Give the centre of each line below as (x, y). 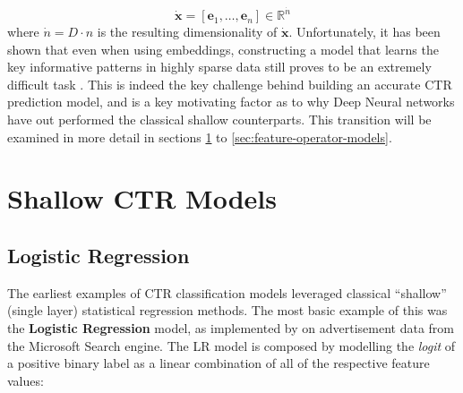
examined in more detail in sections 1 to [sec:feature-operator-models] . (200, 137)
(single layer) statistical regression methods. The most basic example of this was (227, 310)
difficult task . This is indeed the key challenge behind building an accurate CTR (230, 84)
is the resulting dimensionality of (187, 32)
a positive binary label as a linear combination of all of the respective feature (219, 363)
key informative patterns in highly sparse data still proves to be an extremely (219, 67)
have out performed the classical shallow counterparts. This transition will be (219, 120)
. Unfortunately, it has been (364, 32)
